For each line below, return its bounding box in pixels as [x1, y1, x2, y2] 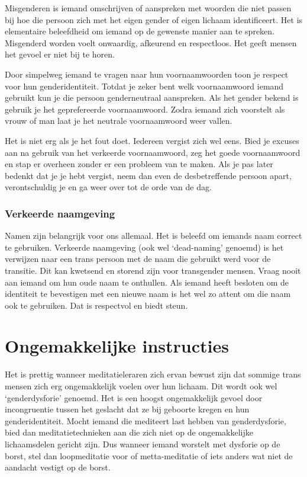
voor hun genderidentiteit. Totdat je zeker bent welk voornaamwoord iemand [5, 79, 284, 92]
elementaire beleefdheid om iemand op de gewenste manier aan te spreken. [5, 25, 274, 37]
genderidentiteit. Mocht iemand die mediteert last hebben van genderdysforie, [5, 414, 286, 427]
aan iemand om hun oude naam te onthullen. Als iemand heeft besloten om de [5, 276, 289, 288]
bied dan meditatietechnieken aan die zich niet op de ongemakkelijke [5, 426, 253, 438]
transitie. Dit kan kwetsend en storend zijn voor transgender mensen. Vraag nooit [5, 264, 301, 276]
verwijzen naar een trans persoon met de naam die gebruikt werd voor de [5, 252, 271, 265]
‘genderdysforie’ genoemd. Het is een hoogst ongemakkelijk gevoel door [5, 391, 263, 404]
